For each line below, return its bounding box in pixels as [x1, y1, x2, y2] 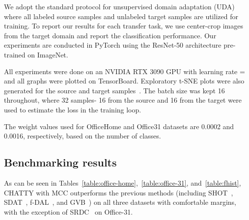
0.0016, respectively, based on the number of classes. [4, 131, 161, 141]
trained [4, 49, 26, 59]
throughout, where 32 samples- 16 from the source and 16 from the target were [4, 95, 242, 105]
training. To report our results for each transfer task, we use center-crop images [4, 21, 243, 31]
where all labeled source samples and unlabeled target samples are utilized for [4, 11, 238, 21]
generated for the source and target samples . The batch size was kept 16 [4, 85, 225, 95]
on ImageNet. [28, 49, 68, 59]
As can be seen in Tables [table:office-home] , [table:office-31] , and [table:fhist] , [4, 177, 241, 188]
